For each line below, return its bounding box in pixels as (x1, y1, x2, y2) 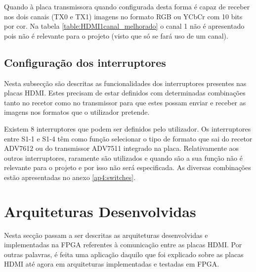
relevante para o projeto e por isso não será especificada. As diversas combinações (4, 162, 251, 173)
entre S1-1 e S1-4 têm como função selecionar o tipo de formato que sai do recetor (4, 133, 253, 143)
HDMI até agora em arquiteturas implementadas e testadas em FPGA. (4, 259, 219, 269)
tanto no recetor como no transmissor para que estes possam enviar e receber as (4, 97, 246, 107)
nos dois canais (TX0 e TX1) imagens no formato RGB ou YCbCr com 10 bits (4, 11, 243, 21)
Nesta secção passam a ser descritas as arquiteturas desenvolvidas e (4, 229, 208, 240)
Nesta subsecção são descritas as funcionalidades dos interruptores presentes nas (4, 78, 247, 88)
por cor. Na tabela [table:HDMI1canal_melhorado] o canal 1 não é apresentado (4, 21, 245, 31)
